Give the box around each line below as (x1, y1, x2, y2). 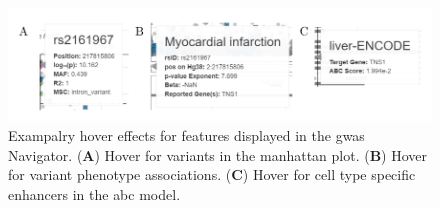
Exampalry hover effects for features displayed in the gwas (8, 125, 365, 145)
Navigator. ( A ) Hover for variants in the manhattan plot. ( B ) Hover (8, 144, 428, 165)
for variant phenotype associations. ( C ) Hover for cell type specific (8, 164, 416, 185)
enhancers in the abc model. (8, 183, 181, 204)
